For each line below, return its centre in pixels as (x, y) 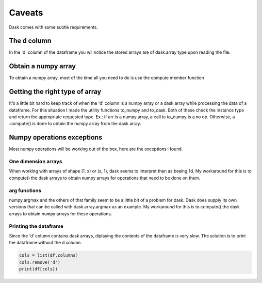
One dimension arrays (36, 161)
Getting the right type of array (55, 92)
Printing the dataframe (36, 226)
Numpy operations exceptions (56, 137)
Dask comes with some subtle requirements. (53, 27)
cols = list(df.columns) (49, 255)
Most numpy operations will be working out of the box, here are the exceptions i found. (96, 149)
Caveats (26, 13)
